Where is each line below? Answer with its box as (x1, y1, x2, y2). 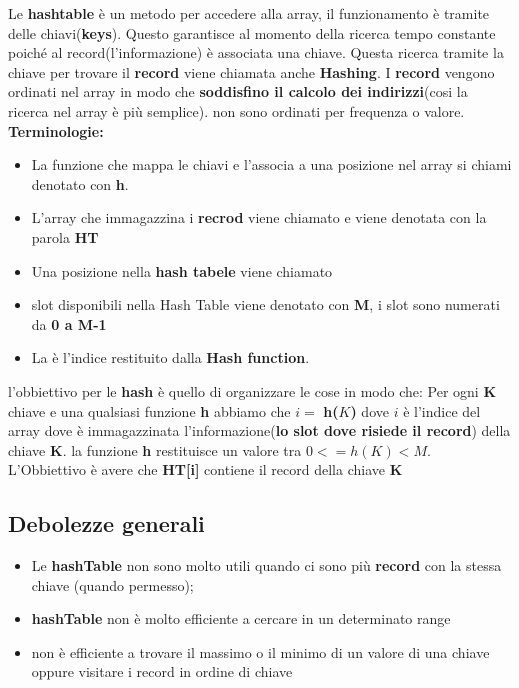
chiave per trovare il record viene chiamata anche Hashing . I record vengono (8, 61, 495, 82)
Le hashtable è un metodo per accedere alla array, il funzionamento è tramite (8, 3, 490, 23)
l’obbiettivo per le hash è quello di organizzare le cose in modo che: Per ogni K (8, 380, 497, 401)
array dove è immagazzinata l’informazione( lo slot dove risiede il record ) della (8, 420, 511, 441)
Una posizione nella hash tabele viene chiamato (31, 260, 333, 281)
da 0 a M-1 (31, 313, 107, 334)
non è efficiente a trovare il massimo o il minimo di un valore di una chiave (31, 641, 490, 662)
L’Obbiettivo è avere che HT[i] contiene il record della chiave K (8, 459, 403, 480)
